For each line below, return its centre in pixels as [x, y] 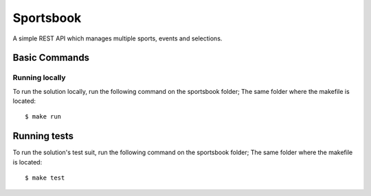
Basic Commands [51, 58]
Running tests [43, 136]
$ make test [45, 178]
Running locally [39, 77]
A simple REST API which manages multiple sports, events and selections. [117, 38]
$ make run [43, 117]
